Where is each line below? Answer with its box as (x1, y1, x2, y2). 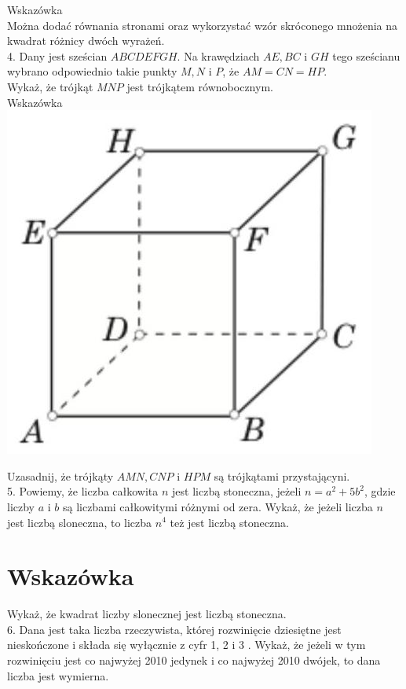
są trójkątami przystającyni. (214, 467, 350, 484)
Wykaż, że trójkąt (7, 78, 93, 94)
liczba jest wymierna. (7, 667, 109, 683)
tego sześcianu (332, 47, 401, 64)
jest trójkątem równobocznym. (126, 78, 273, 94)
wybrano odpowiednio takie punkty (7, 63, 177, 79)
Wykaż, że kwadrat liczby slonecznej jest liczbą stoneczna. (7, 606, 287, 622)
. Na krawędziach (177, 47, 260, 64)
